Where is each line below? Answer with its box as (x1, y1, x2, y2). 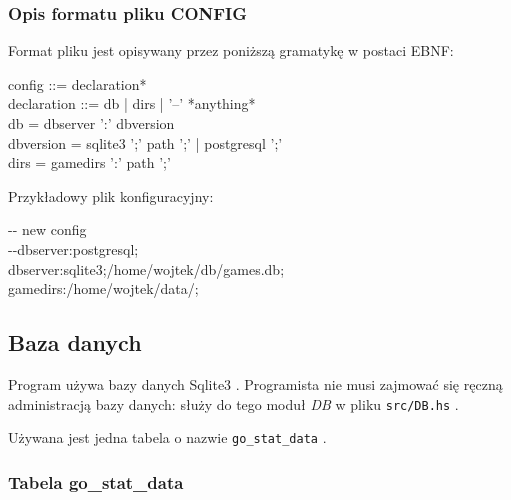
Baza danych (8, 327, 142, 358)
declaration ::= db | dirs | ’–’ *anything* (8, 93, 256, 114)
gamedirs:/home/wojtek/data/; (8, 278, 199, 299)
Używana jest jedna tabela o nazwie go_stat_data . (8, 427, 327, 448)
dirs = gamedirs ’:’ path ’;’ (8, 152, 171, 173)
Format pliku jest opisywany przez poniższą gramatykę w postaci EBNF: (8, 40, 454, 61)
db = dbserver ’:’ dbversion (8, 113, 175, 133)
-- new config (8, 219, 87, 240)
